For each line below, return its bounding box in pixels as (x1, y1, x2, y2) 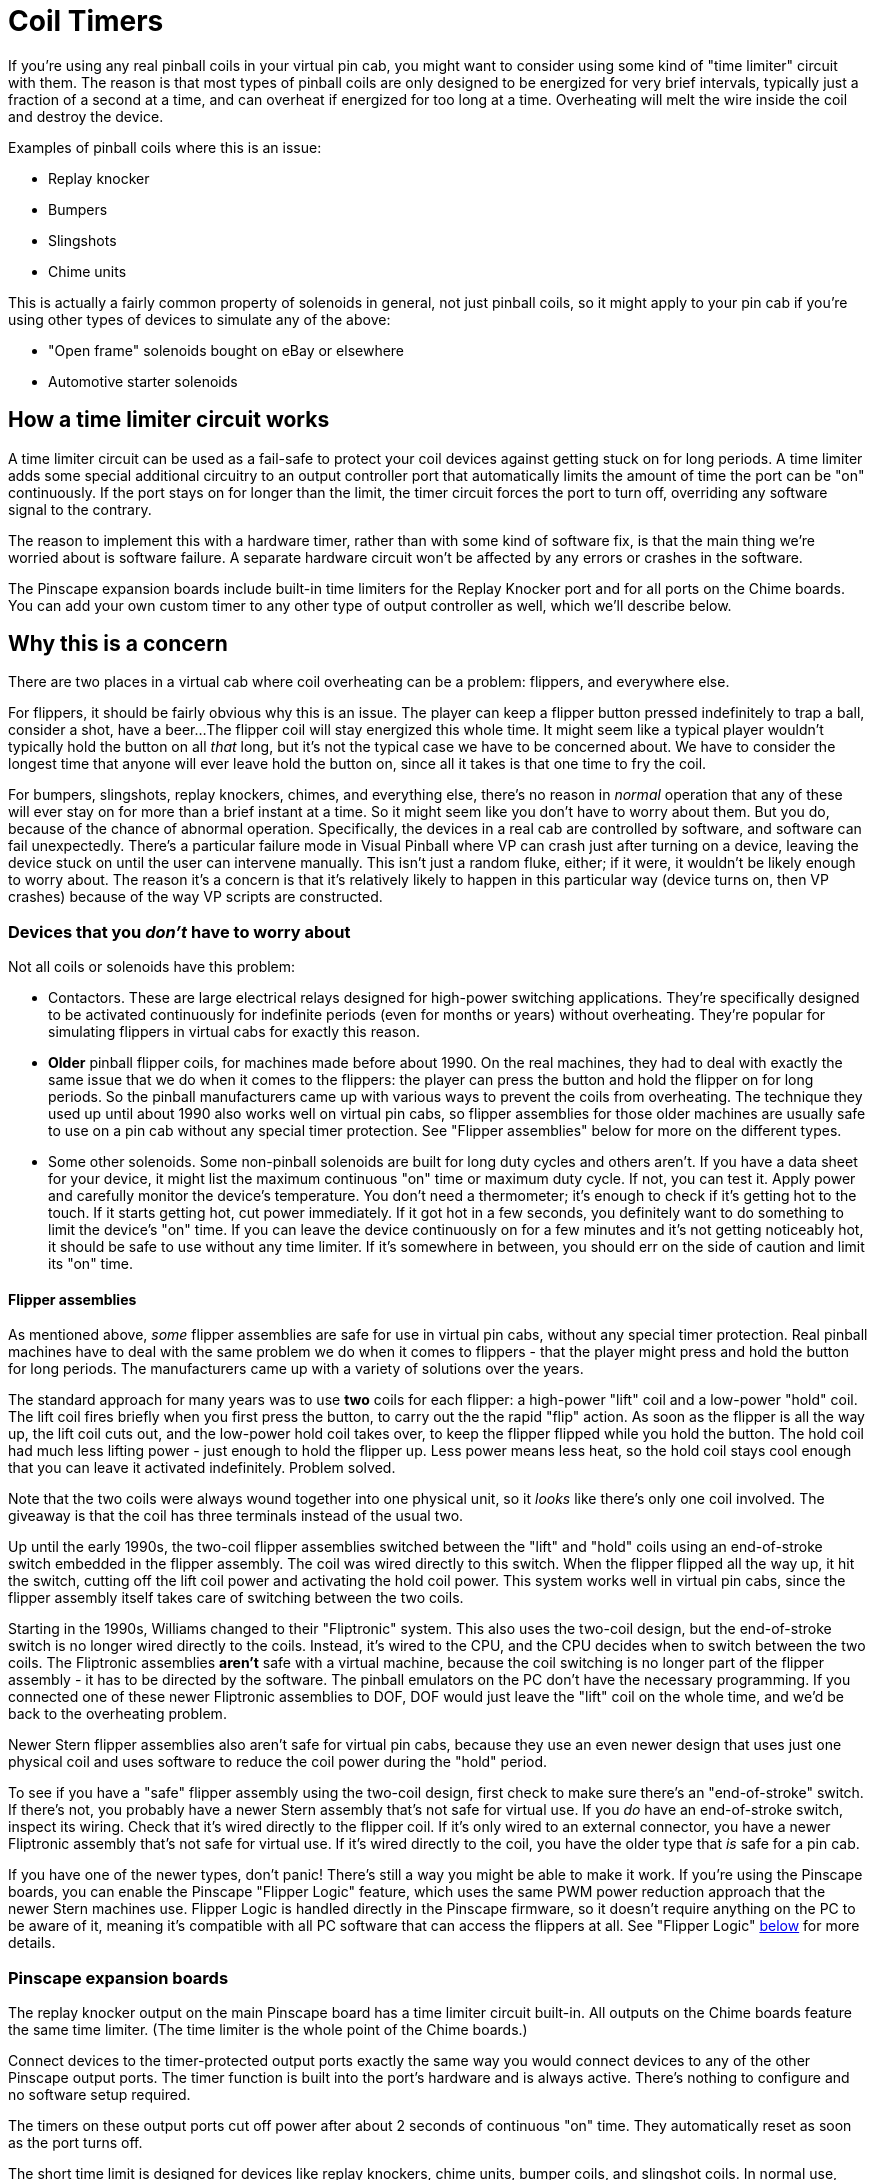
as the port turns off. (8, 2134, 143, 2152)
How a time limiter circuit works (8, 407, 330, 433)
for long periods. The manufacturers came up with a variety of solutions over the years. (8, 1360, 584, 1378)
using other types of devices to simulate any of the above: (8, 310, 391, 328)
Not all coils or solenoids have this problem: (8, 958, 296, 976)
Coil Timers (8, 4, 164, 38)
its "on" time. (48, 1255, 134, 1273)
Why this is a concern (8, 631, 228, 657)
